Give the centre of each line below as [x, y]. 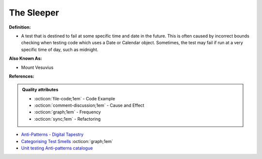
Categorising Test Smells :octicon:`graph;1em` [67, 141]
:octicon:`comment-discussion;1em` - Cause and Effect [89, 105]
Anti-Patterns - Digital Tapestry [52, 135]
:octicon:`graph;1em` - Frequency [68, 112]
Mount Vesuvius [37, 67]
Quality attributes [40, 90]
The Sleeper [34, 13]
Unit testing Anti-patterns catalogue [57, 148]
